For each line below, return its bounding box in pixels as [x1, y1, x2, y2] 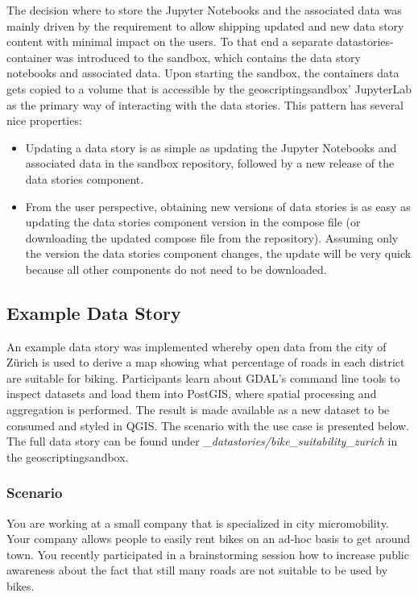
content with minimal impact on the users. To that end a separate [6, 33, 333, 50]
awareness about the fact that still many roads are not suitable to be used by [6, 562, 388, 578]
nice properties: [6, 112, 82, 129]
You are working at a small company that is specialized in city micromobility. [6, 514, 389, 531]
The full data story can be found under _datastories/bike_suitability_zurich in [6, 433, 398, 450]
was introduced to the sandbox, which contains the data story [56, 48, 361, 65]
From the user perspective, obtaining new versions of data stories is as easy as [25, 197, 411, 214]
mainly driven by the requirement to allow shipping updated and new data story [6, 17, 404, 34]
